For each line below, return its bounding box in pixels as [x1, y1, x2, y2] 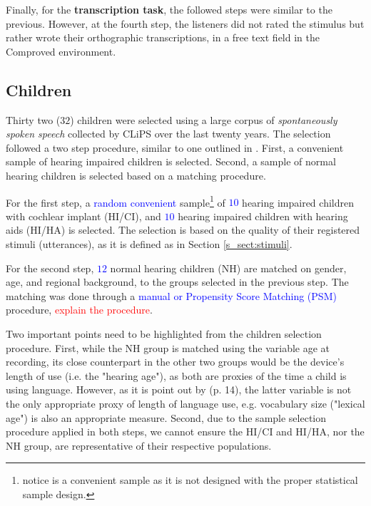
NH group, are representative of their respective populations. [6, 438, 272, 453]
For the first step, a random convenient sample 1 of [6, 192, 225, 210]
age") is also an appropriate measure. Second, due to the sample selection [6, 410, 327, 425]
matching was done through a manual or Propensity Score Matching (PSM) [6, 288, 337, 303]
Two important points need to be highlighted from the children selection [6, 326, 322, 341]
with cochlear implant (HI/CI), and [6, 208, 161, 223]
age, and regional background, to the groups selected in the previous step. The [6, 274, 349, 289]
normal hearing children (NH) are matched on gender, [110, 260, 347, 275]
